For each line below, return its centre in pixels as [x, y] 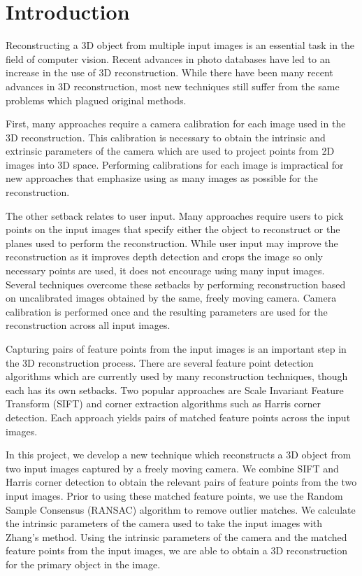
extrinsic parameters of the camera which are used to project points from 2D [170, 151]
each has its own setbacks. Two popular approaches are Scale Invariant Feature [175, 389]
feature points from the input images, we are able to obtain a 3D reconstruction [177, 550]
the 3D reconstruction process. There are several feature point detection [160, 362]
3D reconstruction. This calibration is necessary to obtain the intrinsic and [166, 137]
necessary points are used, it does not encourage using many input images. [165, 271]
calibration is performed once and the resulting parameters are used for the [167, 311]
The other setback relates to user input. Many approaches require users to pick [175, 215]
